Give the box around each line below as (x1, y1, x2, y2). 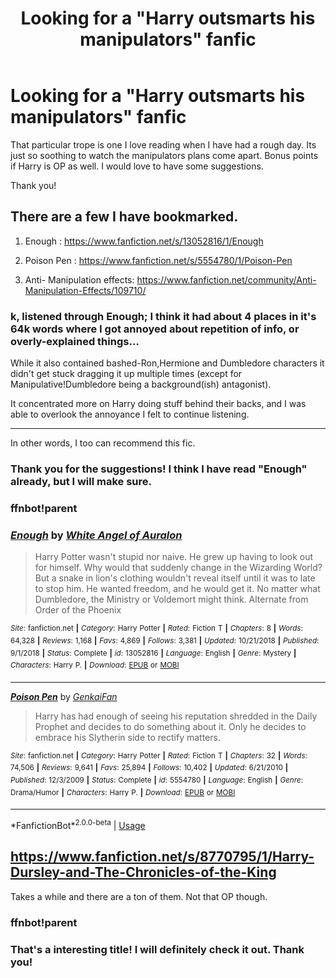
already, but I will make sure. (10, 474, 153, 488)
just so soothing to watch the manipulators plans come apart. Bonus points (10, 149, 319, 161)
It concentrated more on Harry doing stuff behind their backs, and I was (10, 398, 307, 410)
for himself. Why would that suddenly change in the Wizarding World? (34, 562, 323, 574)
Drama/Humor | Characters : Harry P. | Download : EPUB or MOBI (10, 787, 236, 797)
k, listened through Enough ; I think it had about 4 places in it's (10, 309, 317, 323)
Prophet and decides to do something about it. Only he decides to (34, 720, 307, 732)
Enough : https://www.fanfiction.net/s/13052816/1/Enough (24, 235, 264, 247)
